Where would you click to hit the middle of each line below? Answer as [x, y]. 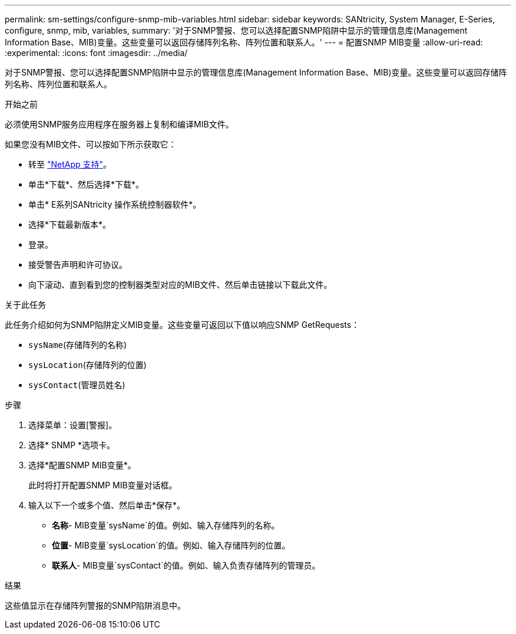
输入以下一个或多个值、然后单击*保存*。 [107, 505]
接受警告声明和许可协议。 [78, 265]
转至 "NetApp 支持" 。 [70, 164]
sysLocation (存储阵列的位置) [87, 365]
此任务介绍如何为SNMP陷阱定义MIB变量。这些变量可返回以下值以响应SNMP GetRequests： [182, 325]
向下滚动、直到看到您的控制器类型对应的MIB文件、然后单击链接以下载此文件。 [180, 285]
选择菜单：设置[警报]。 [73, 425]
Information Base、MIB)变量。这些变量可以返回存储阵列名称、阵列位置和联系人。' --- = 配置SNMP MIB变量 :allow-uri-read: [244, 42]
